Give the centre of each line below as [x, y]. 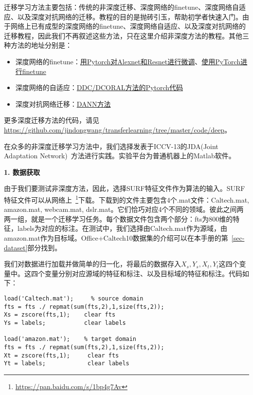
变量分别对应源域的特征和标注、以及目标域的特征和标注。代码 [143, 273]
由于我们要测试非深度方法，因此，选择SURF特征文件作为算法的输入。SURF [125, 188]
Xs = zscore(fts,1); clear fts [60, 315]
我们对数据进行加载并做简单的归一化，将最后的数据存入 [92, 264]
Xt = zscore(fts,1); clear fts [62, 355]
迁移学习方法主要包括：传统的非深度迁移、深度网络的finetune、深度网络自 [122, 7]
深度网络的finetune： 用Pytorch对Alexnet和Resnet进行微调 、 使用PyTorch [128, 61]
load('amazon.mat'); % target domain [70, 339]
